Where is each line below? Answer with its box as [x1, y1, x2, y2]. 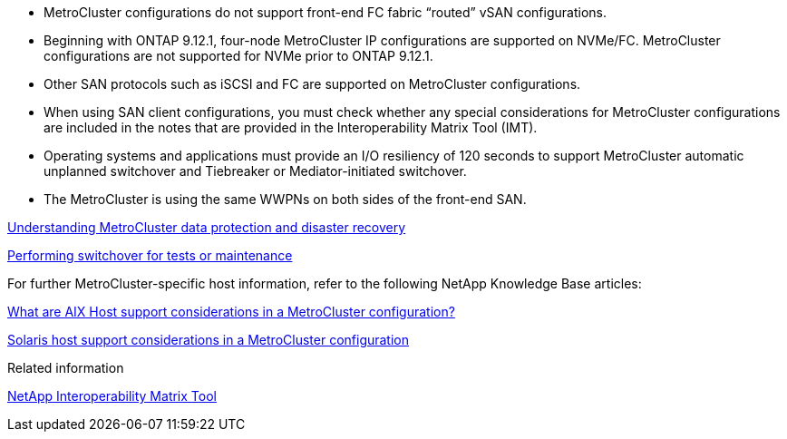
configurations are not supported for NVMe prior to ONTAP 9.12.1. [44, 48, 433, 63]
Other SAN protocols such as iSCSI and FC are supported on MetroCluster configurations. [44, 76, 581, 92]
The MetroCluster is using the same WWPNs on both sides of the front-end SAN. [44, 191, 527, 207]
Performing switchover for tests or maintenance [7, 248, 293, 263]
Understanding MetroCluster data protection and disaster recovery [7, 219, 406, 235]
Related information [7, 360, 124, 376]
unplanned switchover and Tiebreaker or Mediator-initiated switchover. [44, 163, 467, 179]
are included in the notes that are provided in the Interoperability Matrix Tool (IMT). [44, 120, 538, 135]
